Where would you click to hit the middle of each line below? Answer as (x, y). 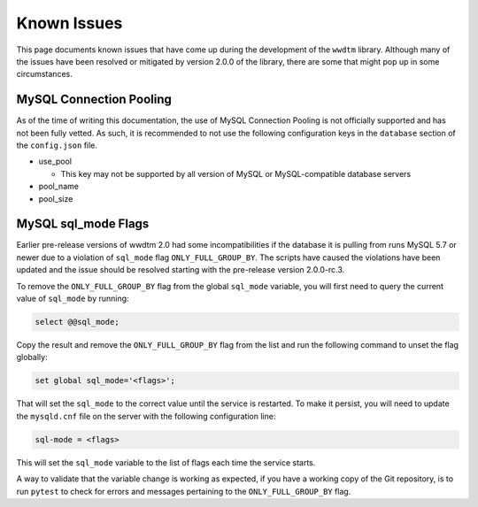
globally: (32, 357)
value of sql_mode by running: (73, 299)
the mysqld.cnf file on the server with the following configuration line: (146, 416)
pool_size (56, 198)
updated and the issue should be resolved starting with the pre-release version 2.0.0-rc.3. (181, 270)
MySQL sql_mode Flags (83, 224)
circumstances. (44, 74)
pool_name (59, 187)
